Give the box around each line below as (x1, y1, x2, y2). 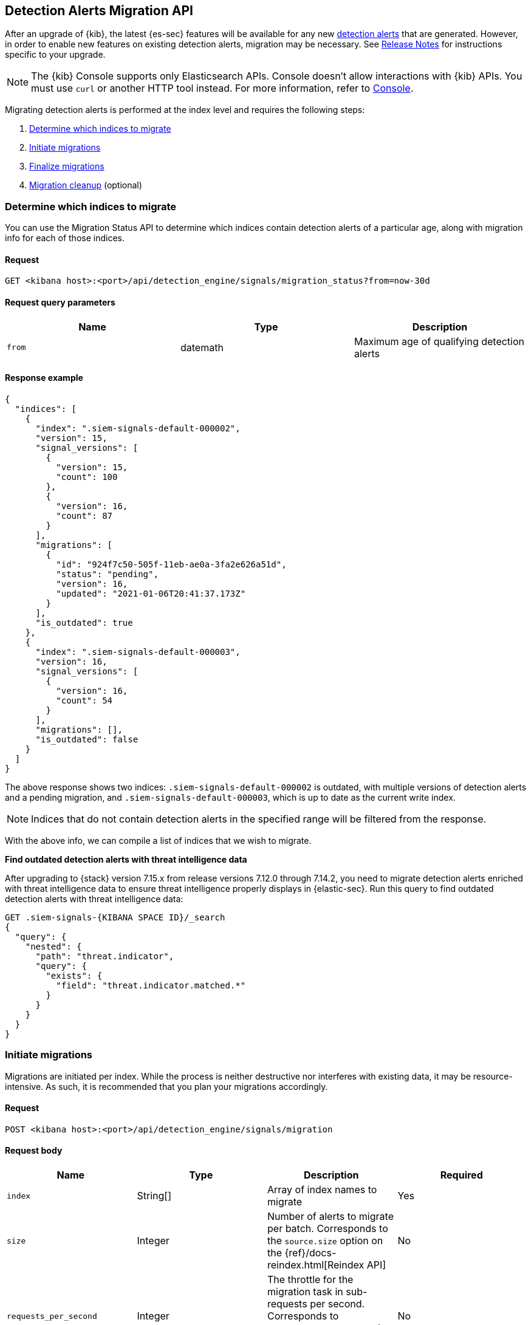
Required (440, 1169, 483, 1182)
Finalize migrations (29, 161, 104, 172)
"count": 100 (56, 471, 118, 482)
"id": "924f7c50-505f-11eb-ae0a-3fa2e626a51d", (56, 559, 287, 569)
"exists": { (46, 970, 103, 981)
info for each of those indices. (5, 233, 125, 244)
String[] (137, 1190, 171, 1202)
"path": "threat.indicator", (35, 951, 174, 961)
